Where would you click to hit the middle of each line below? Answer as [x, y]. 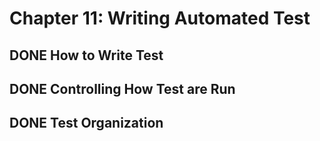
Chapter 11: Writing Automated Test [160, 18]
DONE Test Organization [86, 123]
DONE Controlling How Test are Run [122, 88]
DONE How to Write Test [86, 55]
